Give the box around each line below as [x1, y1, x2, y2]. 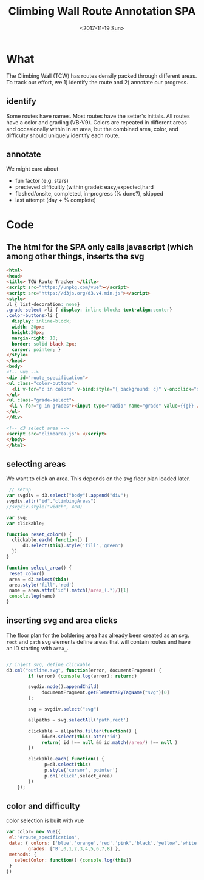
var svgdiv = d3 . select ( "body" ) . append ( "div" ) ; [6, 493, 129, 499]
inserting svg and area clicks [6, 615, 118, 626]
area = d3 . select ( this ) [8, 576, 69, 582]
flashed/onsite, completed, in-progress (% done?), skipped [15, 190, 164, 197]
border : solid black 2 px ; [12, 341, 78, 347]
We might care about [6, 165, 59, 172]
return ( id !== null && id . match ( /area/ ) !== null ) [41, 739, 178, 745]
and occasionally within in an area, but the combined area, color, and [6, 125, 179, 132]
